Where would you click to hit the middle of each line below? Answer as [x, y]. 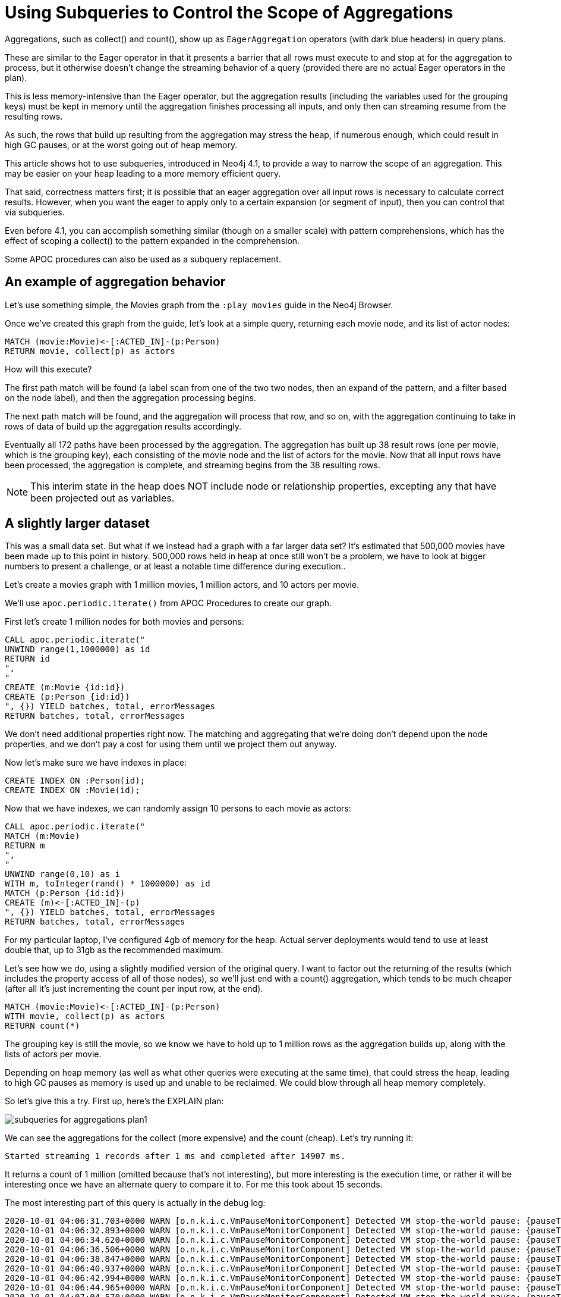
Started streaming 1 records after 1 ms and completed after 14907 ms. [175, 1156]
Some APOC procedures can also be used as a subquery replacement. [143, 259]
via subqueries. [35, 212]
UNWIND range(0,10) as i [62, 874]
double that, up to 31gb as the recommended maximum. [114, 950]
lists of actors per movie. [53, 1054]
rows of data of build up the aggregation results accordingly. [123, 426]
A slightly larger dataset [78, 524]
